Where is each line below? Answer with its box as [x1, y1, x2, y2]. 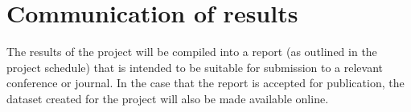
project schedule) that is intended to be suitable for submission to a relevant [6, 58, 384, 75]
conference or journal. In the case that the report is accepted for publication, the [6, 74, 405, 91]
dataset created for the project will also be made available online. [6, 90, 329, 106]
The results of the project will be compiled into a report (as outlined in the [6, 43, 377, 60]
